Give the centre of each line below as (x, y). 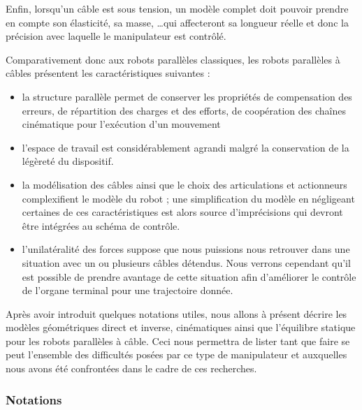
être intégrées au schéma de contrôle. (101, 225)
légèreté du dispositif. (68, 161)
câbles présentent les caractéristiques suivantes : (108, 73)
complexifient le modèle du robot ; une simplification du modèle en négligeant (188, 198)
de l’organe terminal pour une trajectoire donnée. (128, 290)
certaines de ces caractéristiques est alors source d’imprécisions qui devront (182, 212)
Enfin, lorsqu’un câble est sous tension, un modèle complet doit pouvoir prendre (177, 8)
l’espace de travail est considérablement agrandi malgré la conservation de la (186, 147)
